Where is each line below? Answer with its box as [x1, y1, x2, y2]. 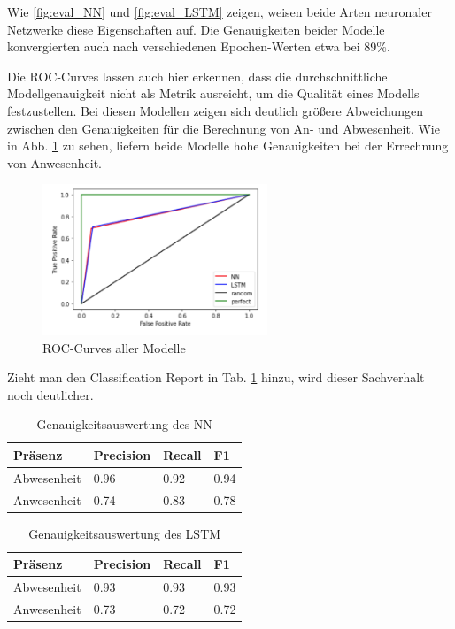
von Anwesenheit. [7, 153, 103, 172]
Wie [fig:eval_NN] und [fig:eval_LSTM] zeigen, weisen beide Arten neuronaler [7, 3, 432, 20]
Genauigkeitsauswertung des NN [36, 415, 212, 433]
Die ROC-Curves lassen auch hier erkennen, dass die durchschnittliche [7, 66, 388, 85]
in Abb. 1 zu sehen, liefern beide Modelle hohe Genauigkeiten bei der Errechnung [7, 136, 449, 155]
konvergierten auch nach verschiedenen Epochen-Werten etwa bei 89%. [7, 37, 390, 56]
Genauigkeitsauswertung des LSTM [28, 524, 221, 542]
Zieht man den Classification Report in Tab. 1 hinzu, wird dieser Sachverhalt [7, 368, 425, 387]
